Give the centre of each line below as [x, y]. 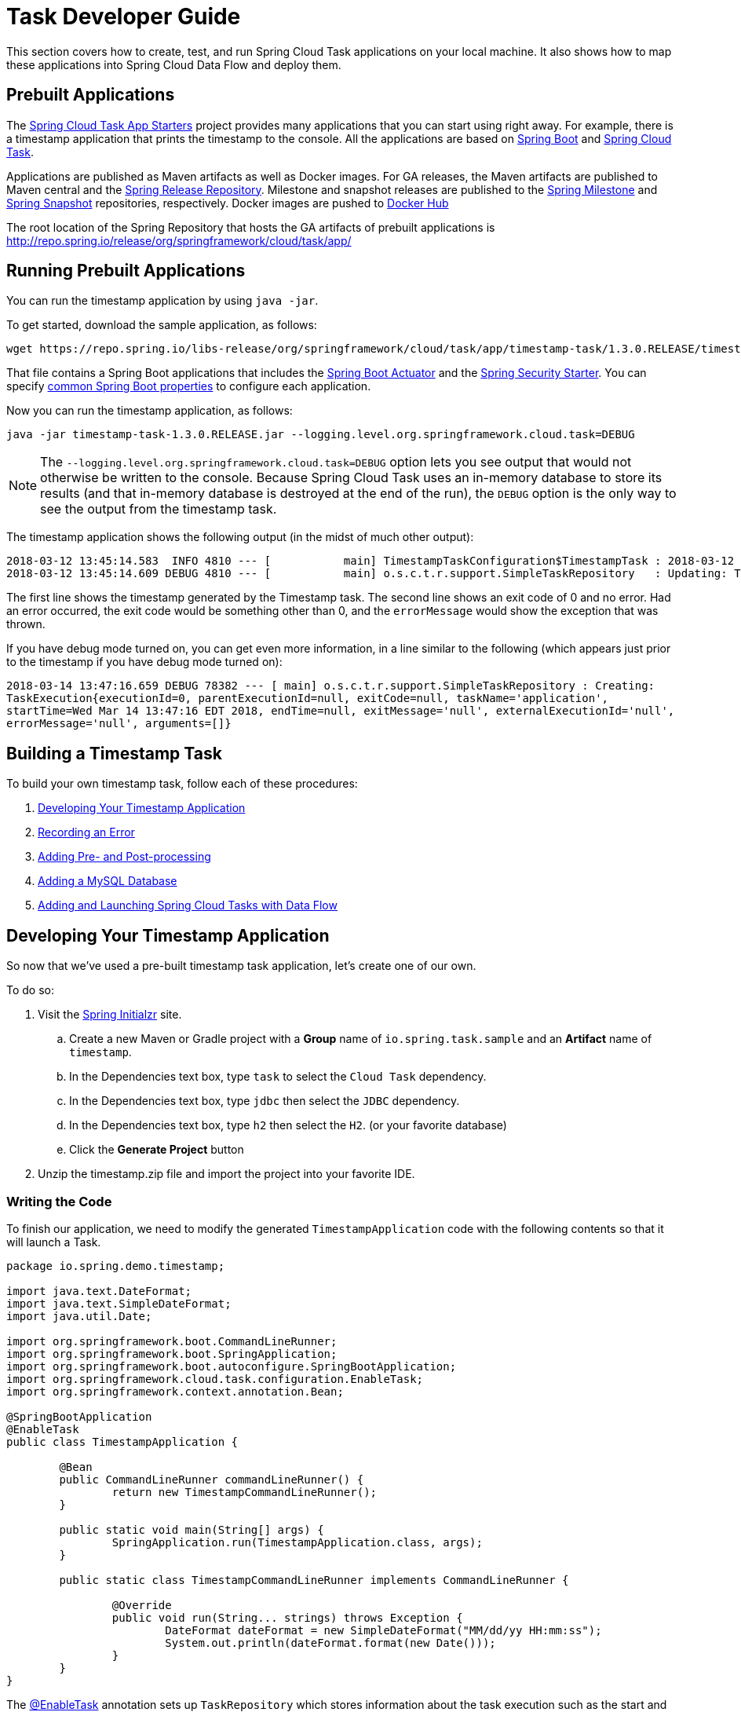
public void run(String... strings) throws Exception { [287, 1617]
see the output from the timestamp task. [159, 509]
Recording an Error [86, 832]
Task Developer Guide [124, 16]
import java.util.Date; [79, 1316]
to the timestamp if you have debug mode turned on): [144, 662]
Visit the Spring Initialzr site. [110, 1015]
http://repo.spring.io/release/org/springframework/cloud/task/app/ [179, 240]
